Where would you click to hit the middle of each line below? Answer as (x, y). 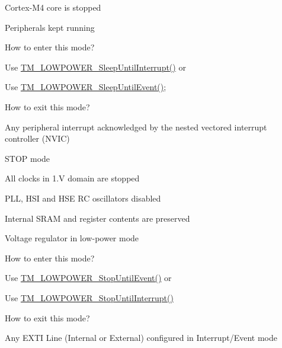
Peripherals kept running (50, 27)
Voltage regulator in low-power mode (72, 238)
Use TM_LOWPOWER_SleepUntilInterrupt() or (95, 67)
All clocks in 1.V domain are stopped (72, 178)
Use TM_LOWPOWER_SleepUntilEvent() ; (86, 87)
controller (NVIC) (37, 138)
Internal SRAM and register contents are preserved (97, 218)
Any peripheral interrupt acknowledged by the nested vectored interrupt (136, 127)
